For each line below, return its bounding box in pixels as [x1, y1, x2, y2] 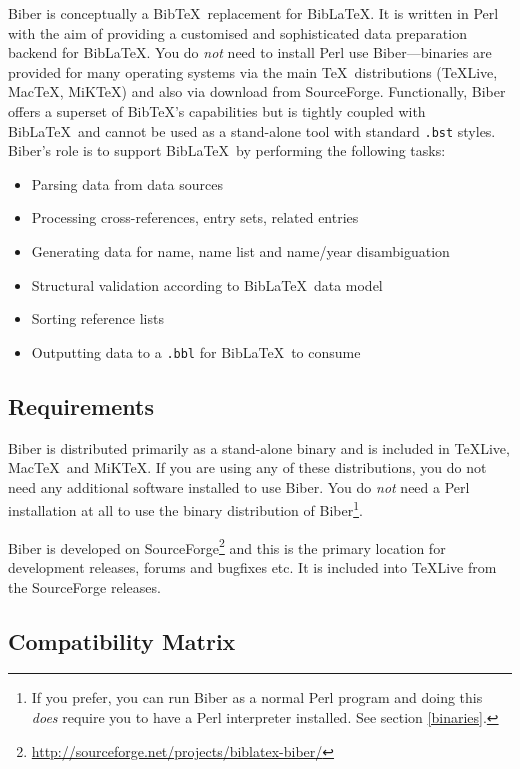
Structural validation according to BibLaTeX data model [31, 274, 383, 295]
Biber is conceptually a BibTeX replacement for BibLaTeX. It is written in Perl [8, 3, 499, 23]
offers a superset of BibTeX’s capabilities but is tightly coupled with [8, 100, 426, 121]
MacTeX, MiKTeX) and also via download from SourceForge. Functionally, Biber [8, 81, 506, 102]
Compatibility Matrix [8, 625, 236, 656]
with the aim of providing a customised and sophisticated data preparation [8, 22, 467, 43]
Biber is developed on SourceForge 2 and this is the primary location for [8, 534, 446, 558]
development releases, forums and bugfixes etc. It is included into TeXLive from [8, 556, 497, 577]
